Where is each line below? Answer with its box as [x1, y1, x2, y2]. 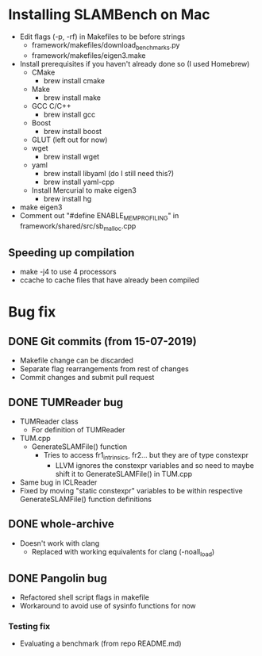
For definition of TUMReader [31, 424, 125, 434]
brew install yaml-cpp [43, 177, 115, 186]
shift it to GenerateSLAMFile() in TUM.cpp [55, 469, 193, 478]
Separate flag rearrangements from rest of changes [19, 364, 189, 374]
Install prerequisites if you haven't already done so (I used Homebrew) [19, 59, 250, 68]
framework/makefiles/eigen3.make [31, 50, 146, 60]
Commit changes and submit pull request [19, 373, 155, 382]
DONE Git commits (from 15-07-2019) [8, 335, 197, 348]
